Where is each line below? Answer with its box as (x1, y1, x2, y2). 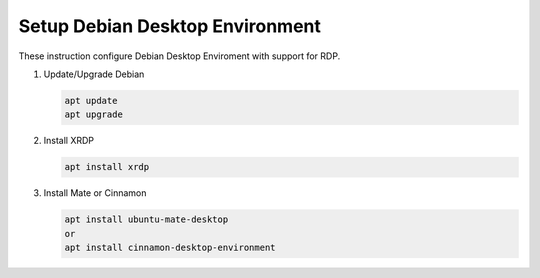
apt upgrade (64, 109, 124, 120)
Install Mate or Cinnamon (43, 187, 147, 199)
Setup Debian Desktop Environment (18, 15, 322, 37)
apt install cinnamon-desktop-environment (64, 242, 276, 254)
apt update (64, 95, 118, 106)
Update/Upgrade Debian (43, 68, 145, 80)
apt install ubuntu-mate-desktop (64, 214, 229, 225)
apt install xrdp (64, 161, 150, 173)
